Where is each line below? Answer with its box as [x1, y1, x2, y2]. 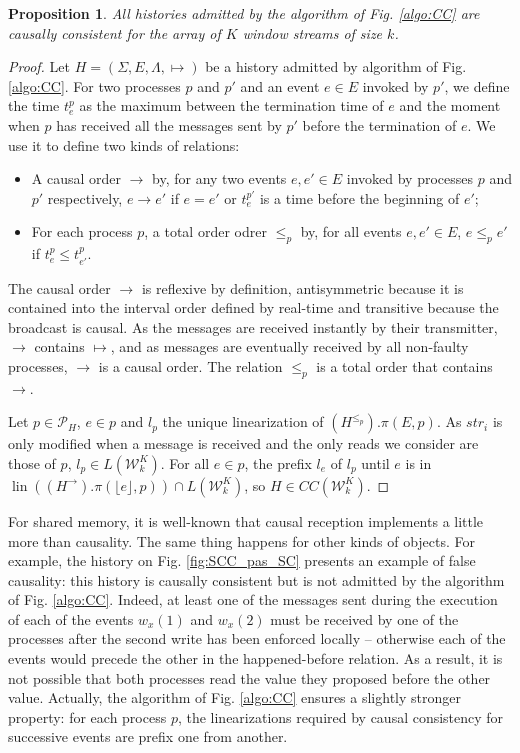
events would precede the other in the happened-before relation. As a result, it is [8, 648, 503, 669]
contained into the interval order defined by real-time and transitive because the [8, 297, 499, 318]
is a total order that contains [316, 355, 493, 376]
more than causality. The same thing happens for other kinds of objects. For [8, 530, 476, 551]
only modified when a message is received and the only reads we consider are [8, 433, 479, 454]
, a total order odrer [144, 221, 267, 242]
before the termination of [302, 114, 457, 135]
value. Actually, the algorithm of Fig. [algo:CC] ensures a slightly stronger [8, 687, 461, 708]
